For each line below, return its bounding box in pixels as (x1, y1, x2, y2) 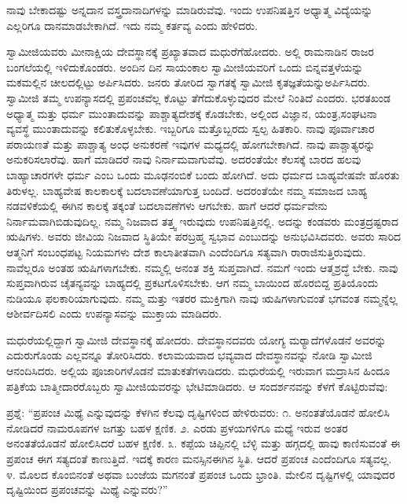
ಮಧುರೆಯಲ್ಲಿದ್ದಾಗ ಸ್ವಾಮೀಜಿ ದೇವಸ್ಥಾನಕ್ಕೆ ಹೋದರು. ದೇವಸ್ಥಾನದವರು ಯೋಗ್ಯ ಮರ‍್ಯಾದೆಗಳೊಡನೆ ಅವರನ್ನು (6, 331, 387, 348)
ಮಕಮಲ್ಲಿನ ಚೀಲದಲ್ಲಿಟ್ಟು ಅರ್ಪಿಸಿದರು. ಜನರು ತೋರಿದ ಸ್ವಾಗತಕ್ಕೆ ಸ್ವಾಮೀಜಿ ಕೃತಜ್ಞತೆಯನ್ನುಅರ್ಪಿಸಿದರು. (6, 74, 370, 90)
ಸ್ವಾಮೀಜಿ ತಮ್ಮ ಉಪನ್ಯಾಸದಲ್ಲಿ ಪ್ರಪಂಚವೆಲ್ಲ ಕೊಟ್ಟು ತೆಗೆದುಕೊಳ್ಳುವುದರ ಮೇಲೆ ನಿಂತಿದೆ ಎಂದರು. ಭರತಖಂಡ (6, 89, 390, 105)
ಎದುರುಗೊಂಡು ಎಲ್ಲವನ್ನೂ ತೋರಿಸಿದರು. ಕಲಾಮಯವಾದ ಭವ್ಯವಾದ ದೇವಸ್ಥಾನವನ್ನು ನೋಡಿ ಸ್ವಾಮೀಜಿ (6, 347, 372, 363)
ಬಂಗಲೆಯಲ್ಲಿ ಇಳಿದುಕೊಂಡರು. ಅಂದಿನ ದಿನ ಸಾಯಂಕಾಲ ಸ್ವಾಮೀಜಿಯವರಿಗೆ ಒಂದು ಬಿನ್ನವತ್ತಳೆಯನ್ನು (6, 58, 364, 75)
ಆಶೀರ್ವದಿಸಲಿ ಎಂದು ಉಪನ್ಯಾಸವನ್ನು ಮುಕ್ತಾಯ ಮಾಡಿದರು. (6, 305, 222, 322)
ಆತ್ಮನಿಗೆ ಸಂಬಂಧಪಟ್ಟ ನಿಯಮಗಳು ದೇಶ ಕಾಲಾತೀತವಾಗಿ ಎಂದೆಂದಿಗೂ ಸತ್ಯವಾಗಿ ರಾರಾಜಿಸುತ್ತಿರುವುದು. (6, 243, 366, 259)
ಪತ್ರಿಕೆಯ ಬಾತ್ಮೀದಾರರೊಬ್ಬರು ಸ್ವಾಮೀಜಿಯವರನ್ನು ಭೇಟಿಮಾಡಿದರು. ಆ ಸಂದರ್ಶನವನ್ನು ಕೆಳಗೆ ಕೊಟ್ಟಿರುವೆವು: (6, 377, 388, 394)
